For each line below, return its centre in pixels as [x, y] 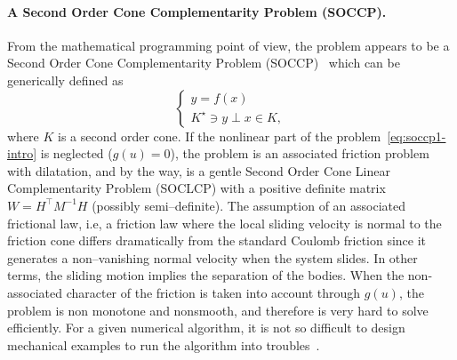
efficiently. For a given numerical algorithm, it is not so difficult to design [206, 328]
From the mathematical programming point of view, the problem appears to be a [228, 45]
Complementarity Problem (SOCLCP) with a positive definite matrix [196, 188]
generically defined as [65, 80]
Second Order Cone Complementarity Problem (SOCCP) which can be [204, 63]
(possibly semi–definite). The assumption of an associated [249, 205]
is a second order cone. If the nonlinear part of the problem [220, 136]
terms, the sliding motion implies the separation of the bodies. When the [206, 275]
